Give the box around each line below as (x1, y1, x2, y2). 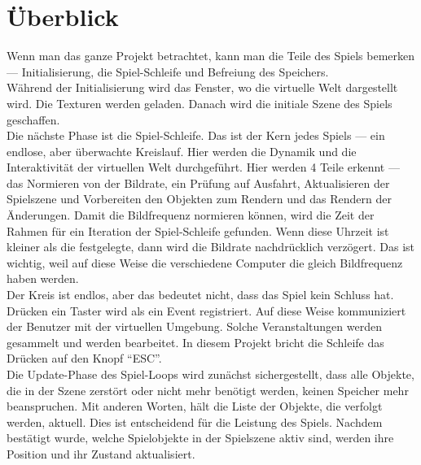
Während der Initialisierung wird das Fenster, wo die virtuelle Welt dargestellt (7, 79, 398, 96)
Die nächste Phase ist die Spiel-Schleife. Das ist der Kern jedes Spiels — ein (7, 127, 385, 144)
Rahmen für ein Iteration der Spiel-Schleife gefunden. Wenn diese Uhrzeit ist (7, 222, 389, 239)
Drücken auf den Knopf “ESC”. (7, 350, 162, 367)
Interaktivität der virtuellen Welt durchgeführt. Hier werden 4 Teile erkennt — (7, 159, 400, 176)
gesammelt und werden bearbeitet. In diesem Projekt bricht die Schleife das (7, 333, 384, 350)
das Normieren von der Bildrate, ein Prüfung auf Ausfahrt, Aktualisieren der (7, 174, 390, 191)
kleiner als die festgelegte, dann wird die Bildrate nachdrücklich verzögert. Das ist (7, 238, 415, 255)
